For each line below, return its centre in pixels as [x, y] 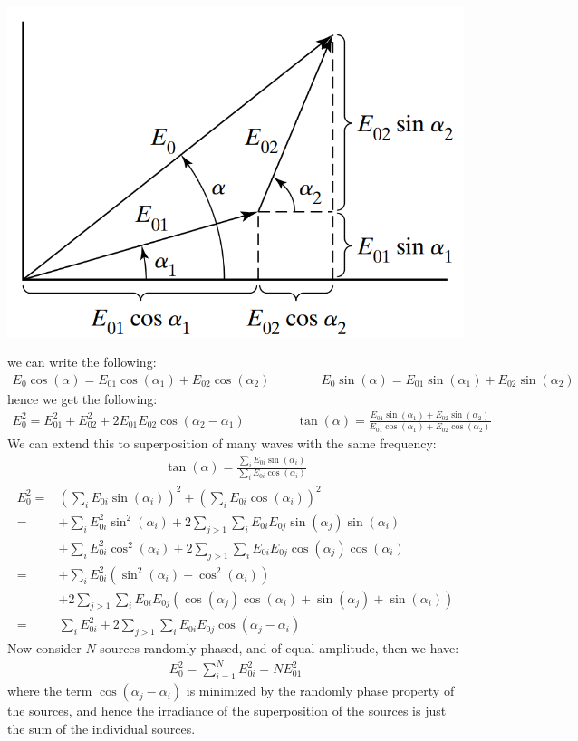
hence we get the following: [82, 398]
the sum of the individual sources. [101, 728]
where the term [50, 691]
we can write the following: [82, 362]
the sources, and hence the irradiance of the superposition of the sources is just [227, 711]
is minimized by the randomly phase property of [320, 691]
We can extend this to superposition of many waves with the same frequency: [222, 443]
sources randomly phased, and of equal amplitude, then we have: [279, 648]
